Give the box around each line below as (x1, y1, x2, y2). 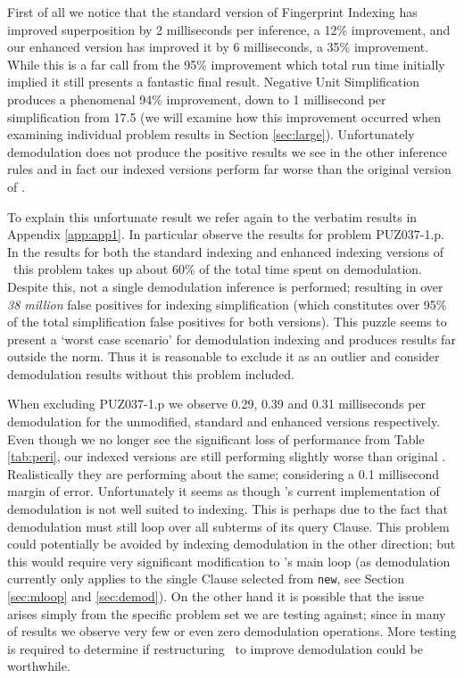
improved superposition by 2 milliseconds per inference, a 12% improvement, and (7, 20, 451, 38)
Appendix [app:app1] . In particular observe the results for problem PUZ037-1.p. (7, 225, 444, 244)
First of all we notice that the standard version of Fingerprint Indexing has (7, 3, 418, 21)
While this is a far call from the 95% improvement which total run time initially (7, 54, 445, 73)
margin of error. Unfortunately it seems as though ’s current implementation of (7, 482, 440, 500)
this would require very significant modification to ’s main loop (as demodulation (7, 551, 451, 570)
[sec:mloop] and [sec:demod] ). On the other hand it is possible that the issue (7, 587, 424, 606)
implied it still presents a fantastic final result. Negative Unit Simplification (7, 72, 420, 91)
